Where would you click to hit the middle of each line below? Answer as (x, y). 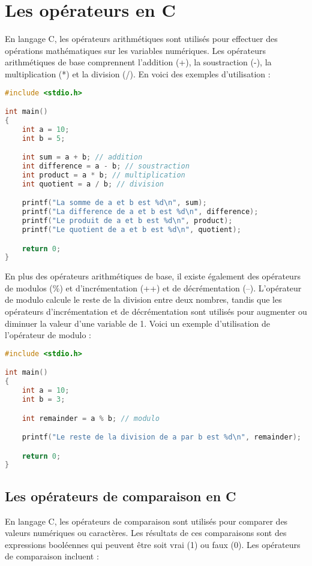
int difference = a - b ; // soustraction (106, 166)
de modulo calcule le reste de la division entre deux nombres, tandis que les (143, 299)
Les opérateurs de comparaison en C (121, 496)
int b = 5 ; (43, 138)
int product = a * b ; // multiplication (103, 175)
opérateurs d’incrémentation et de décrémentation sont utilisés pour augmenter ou (156, 311)
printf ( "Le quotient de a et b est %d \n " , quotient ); (131, 229)
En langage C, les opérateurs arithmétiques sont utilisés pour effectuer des (141, 39)
